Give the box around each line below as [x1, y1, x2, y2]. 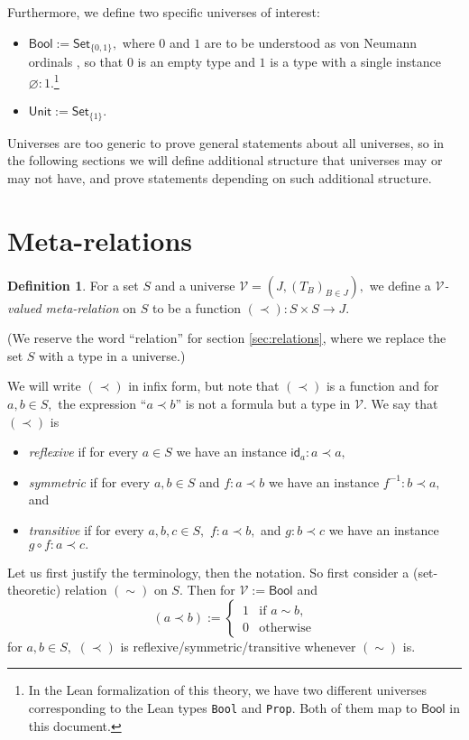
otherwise [259, 621, 311, 634]
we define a [369, 275, 431, 294]
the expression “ [58, 394, 147, 413]
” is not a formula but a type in [175, 394, 351, 413]
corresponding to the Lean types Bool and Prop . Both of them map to [28, 698, 418, 717]
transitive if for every [28, 521, 144, 539]
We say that [371, 394, 438, 413]
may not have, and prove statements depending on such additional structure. [7, 168, 432, 187]
